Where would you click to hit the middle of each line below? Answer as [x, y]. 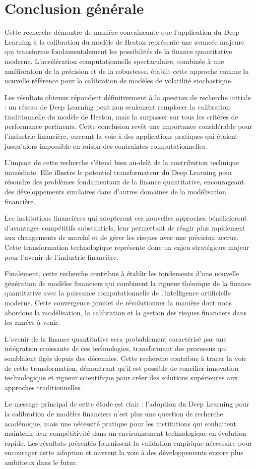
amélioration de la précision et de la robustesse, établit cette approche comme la [127, 71]
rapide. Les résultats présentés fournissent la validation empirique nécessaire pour [128, 442]
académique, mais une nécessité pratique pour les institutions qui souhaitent [120, 423]
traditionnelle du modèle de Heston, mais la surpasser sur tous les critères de [121, 116]
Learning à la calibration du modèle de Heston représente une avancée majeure [125, 41]
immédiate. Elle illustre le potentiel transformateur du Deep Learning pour [119, 172]
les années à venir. [32, 322]
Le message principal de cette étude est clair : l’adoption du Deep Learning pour [127, 404]
